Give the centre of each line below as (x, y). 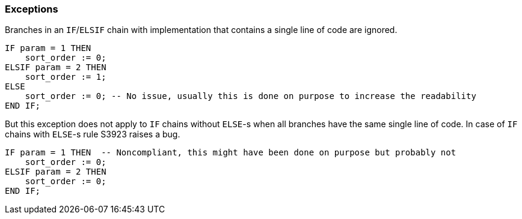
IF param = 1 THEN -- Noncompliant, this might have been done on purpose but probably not (231, 153)
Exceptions (32, 9)
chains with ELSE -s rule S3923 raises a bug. (93, 134)
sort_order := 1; (66, 77)
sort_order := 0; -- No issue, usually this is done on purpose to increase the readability (250, 96)
